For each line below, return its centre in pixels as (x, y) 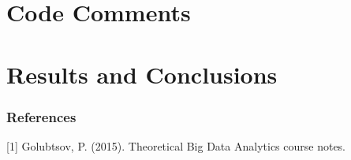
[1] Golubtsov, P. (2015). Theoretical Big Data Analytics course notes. (176, 145)
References (41, 116)
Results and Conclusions (142, 74)
